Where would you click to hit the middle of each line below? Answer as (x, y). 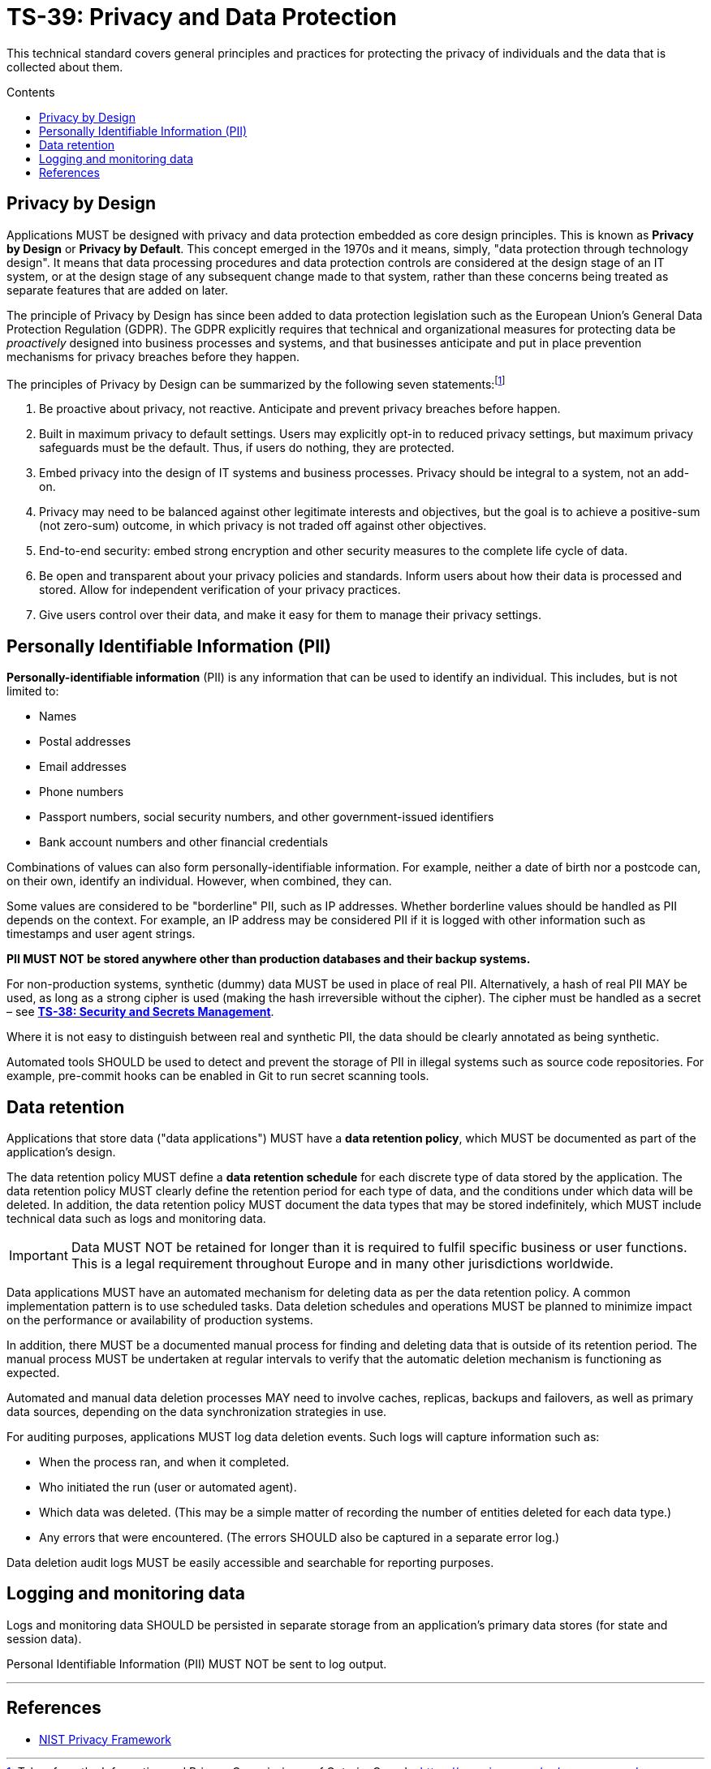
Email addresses (83, 767)
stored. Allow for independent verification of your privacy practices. (220, 590)
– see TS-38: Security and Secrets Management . (140, 1012)
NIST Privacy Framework (106, 1739)
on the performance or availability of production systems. (160, 1319)
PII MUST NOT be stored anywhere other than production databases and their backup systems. (269, 959)
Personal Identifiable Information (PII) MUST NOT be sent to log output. (197, 1664)
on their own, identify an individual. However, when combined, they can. (199, 881)
